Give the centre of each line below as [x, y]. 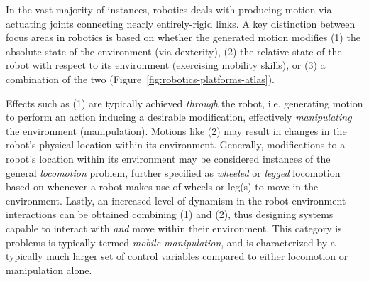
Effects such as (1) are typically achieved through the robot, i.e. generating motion [184, 103]
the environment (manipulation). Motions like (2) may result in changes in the [176, 130]
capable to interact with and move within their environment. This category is [174, 228]
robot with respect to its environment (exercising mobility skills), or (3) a [166, 65]
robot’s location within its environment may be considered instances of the [168, 158]
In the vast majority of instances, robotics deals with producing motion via [169, 9]
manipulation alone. [49, 270]
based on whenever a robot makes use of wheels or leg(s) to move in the [162, 186]
